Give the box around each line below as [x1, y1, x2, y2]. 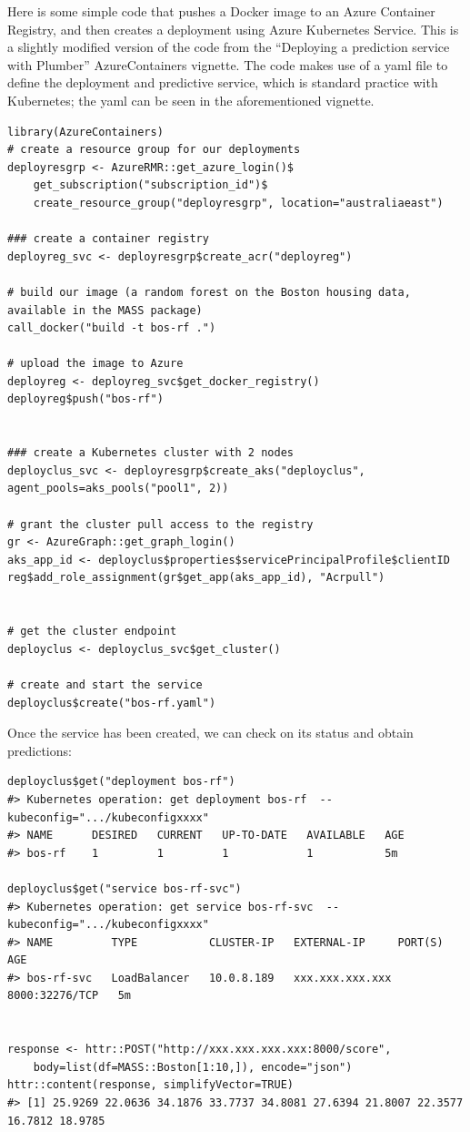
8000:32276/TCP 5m [7, 989, 132, 1003]
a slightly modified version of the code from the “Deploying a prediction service [7, 37, 450, 56]
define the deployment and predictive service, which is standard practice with [7, 73, 438, 92]
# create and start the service [7, 678, 203, 691]
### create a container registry [7, 232, 209, 246]
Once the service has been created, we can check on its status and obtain [7, 723, 414, 742]
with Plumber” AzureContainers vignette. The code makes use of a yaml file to [7, 55, 448, 74]
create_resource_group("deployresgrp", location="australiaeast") [33, 196, 444, 209]
